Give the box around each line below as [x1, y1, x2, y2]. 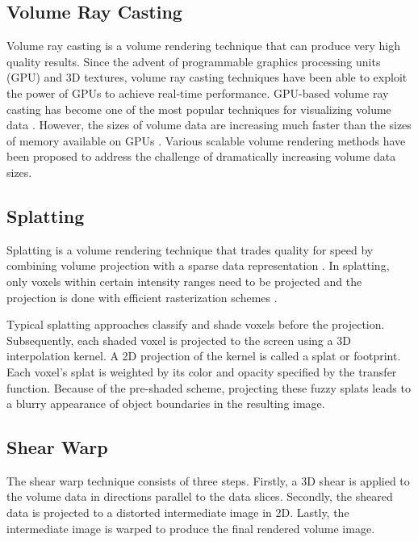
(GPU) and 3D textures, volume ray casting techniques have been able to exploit [6, 69, 408, 86]
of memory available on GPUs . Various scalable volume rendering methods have [6, 132, 406, 149]
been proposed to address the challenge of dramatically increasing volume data [6, 148, 396, 165]
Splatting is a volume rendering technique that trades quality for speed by [6, 241, 374, 258]
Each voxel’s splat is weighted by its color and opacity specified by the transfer [6, 363, 397, 380]
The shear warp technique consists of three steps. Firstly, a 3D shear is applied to [6, 472, 410, 489]
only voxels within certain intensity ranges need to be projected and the [6, 272, 362, 289]
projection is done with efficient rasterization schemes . [6, 288, 278, 305]
